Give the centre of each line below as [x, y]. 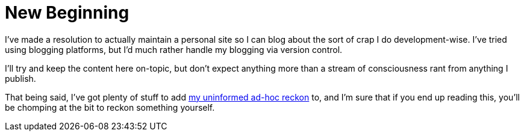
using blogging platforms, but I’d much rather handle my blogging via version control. [174, 49]
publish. [20, 78]
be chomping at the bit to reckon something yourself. [110, 107]
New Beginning [67, 13]
